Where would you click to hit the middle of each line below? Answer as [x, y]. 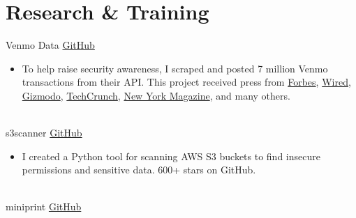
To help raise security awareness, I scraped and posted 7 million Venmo [175, 68]
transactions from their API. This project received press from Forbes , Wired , [186, 82]
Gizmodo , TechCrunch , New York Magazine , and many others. [156, 95]
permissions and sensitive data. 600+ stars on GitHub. [139, 170]
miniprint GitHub [44, 207]
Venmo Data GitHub [50, 45]
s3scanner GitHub [44, 133]
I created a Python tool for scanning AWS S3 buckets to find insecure [171, 156]
